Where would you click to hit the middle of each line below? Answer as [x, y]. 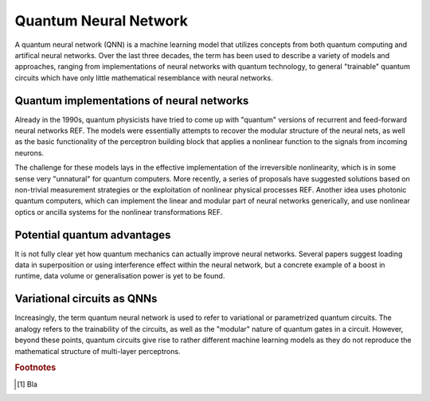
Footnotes [35, 368]
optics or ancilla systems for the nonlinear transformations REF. [119, 212]
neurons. [29, 153]
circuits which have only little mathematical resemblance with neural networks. [144, 78]
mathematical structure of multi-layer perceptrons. [98, 351]
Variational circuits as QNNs [86, 299]
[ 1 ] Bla [27, 384]
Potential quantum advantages [93, 235]
